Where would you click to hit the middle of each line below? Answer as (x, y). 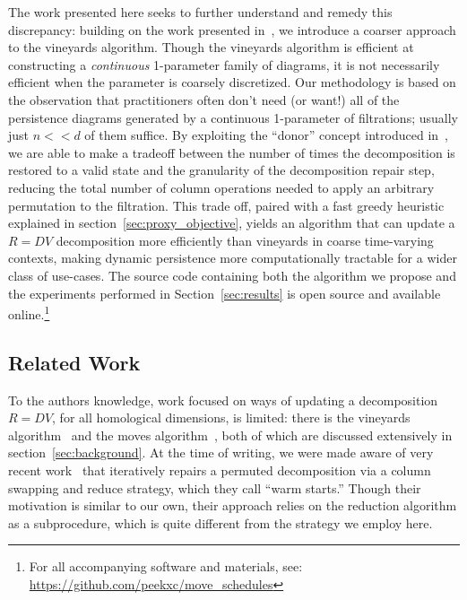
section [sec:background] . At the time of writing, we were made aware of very (221, 452)
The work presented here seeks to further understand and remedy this (200, 12)
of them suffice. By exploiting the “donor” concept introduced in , (266, 135)
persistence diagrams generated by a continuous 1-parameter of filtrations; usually (233, 117)
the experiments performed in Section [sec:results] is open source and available (225, 293)
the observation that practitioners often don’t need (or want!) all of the (204, 99)
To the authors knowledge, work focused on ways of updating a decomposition (223, 400)
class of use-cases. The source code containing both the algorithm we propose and (232, 275)
